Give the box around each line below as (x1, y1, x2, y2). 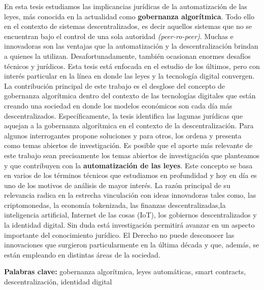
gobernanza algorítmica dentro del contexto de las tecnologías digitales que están (4, 90, 256, 101)
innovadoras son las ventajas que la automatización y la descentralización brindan (4, 41, 258, 51)
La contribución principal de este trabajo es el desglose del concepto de (4, 80, 225, 91)
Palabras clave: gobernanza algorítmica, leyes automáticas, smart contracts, (4, 266, 246, 277)
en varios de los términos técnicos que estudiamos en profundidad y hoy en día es (4, 170, 257, 180)
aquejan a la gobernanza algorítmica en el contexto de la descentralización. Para (4, 120, 254, 131)
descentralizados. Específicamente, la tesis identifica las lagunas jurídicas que (4, 110, 243, 121)
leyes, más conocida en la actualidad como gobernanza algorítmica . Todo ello (4, 11, 254, 21)
